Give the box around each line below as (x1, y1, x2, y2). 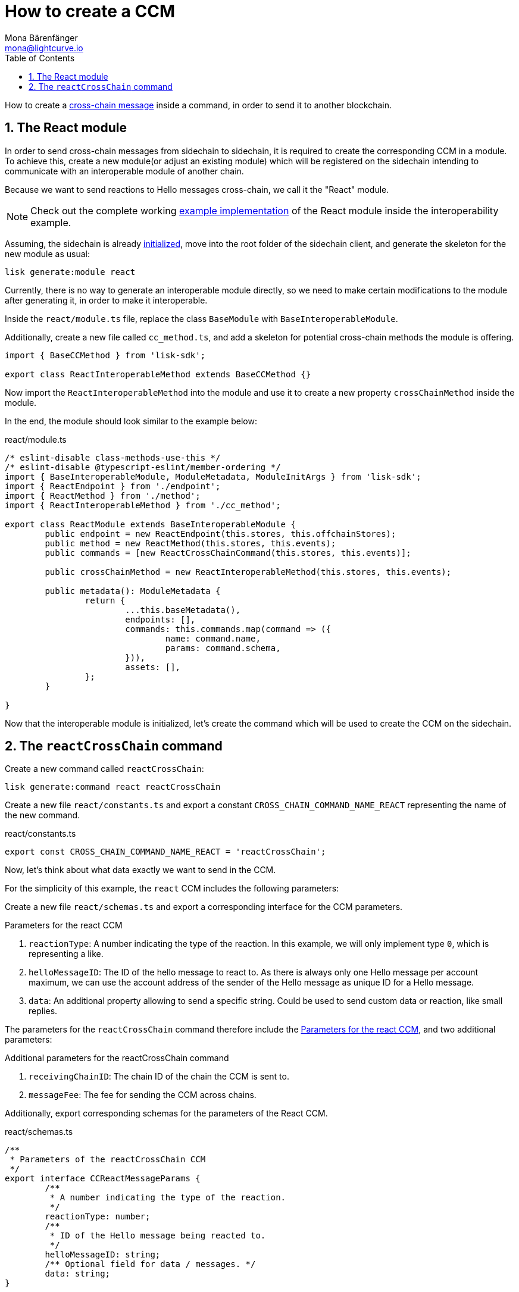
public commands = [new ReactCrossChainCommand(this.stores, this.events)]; (45, 548, 411, 558)
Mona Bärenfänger (5, 32, 78, 43)
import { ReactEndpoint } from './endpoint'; (5, 481, 221, 491)
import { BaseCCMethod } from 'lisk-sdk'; (5, 350, 206, 360)
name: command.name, (165, 633, 261, 643)
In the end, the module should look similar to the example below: (5, 415, 257, 426)
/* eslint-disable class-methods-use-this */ (5, 452, 221, 462)
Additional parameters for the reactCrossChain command (5, 1053, 229, 1063)
